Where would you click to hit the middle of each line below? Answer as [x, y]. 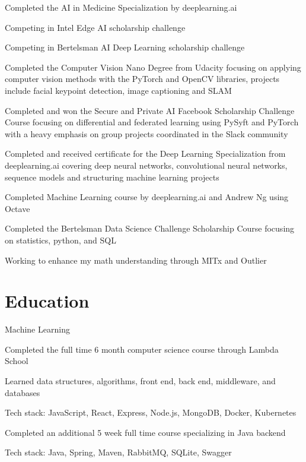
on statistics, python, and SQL [60, 240]
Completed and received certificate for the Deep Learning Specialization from [145, 154]
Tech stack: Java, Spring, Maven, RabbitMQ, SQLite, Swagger [118, 452]
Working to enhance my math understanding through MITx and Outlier [136, 260]
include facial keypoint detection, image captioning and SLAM [118, 90]
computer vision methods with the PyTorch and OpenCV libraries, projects [142, 79]
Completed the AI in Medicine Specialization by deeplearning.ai [121, 7]
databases [23, 392]
